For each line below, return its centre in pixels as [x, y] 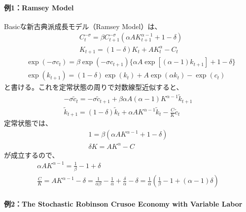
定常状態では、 [28, 123]
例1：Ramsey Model [39, 7]
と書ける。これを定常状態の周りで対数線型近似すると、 [94, 87]
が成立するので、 [32, 155]
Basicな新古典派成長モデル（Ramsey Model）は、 [83, 26]
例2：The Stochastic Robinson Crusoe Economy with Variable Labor [123, 203]
